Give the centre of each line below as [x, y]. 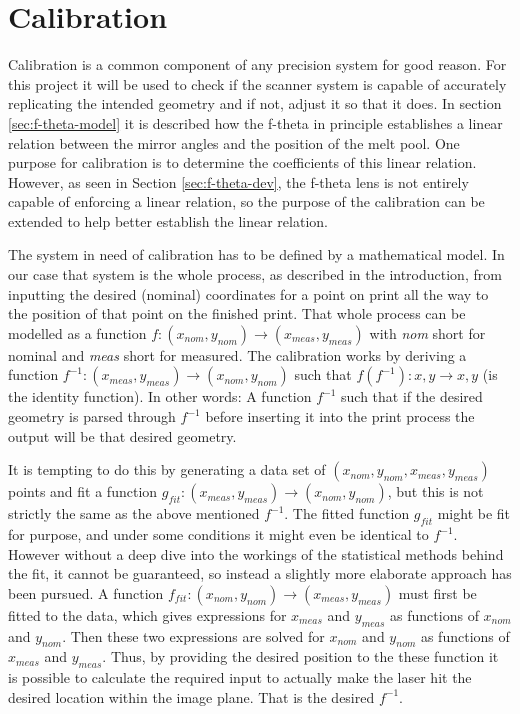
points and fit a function [83, 491]
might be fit [474, 513]
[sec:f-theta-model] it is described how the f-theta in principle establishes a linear [255, 122]
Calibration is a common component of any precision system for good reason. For [257, 64]
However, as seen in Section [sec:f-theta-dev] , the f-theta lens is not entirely [238, 181]
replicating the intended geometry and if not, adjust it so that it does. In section [255, 103]
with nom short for [427, 332]
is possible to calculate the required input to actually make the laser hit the [240, 677]
